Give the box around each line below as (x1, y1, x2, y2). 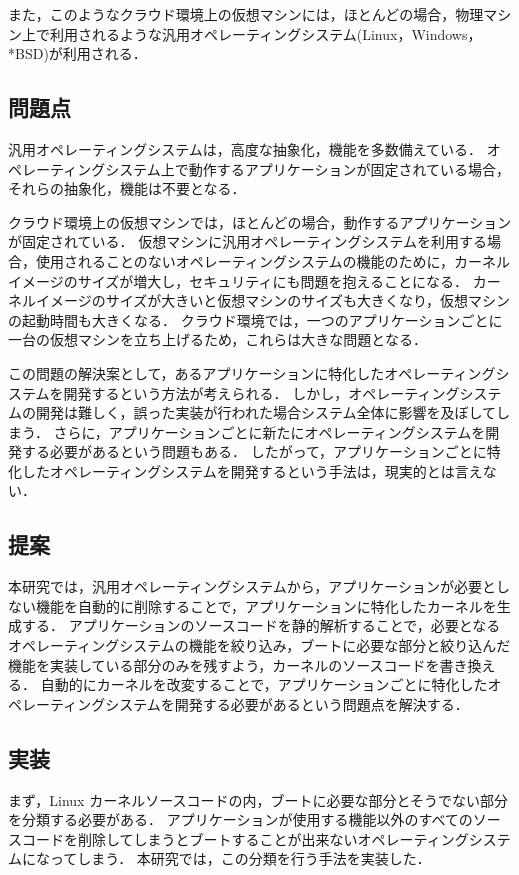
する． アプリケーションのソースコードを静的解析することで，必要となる (21, 615, 501, 636)
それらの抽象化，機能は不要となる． (8, 178, 246, 199)
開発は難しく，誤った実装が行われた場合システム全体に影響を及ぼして (35, 402, 497, 423)
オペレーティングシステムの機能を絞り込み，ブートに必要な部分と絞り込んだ (8, 635, 511, 656)
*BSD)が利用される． (8, 43, 147, 64)
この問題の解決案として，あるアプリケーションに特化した (8, 362, 385, 383)
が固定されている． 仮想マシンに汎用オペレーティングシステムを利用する (8, 231, 487, 252)
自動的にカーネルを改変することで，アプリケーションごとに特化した (40, 674, 488, 695)
